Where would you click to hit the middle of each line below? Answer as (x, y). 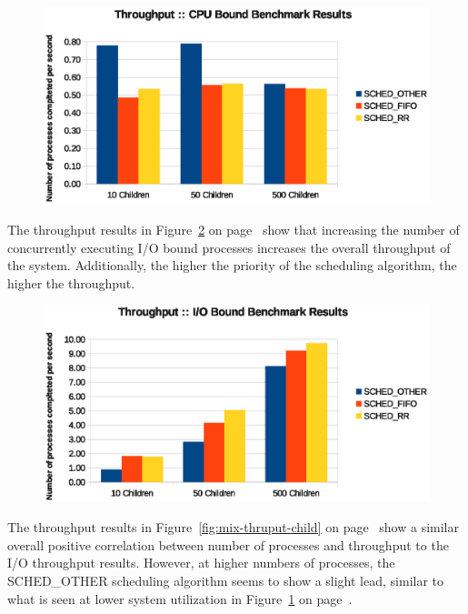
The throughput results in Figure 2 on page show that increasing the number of (234, 229)
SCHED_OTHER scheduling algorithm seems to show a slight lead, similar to (226, 581)
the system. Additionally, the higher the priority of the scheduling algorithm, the (232, 265)
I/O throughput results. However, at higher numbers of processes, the (201, 563)
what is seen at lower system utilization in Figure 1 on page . (180, 598)
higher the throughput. (71, 282)
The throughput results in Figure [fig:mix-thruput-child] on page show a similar (233, 527)
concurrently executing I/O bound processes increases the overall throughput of (229, 247)
